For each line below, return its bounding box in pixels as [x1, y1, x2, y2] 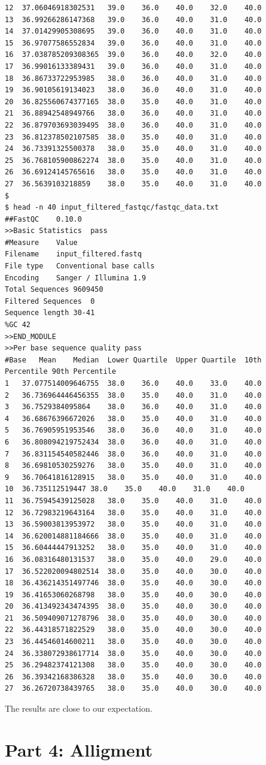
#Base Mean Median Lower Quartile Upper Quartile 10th [5, 355, 262, 364]
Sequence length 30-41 [5, 309, 95, 318]
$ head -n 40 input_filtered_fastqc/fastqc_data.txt [5, 203, 219, 212]
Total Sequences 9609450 [5, 285, 103, 294]
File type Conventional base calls [5, 262, 155, 271]
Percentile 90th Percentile [5, 367, 117, 376]
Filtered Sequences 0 [5, 297, 95, 306]
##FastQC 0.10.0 [5, 214, 82, 223]
